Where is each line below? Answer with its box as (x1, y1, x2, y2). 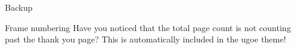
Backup (5, 1, 33, 13)
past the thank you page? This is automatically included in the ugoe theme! (5, 33, 286, 45)
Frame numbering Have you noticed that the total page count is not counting (5, 21, 291, 33)
